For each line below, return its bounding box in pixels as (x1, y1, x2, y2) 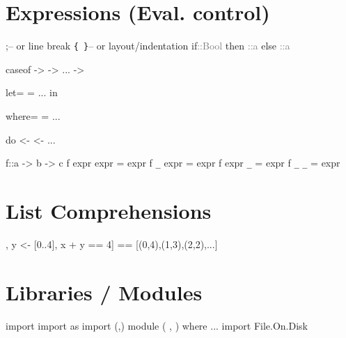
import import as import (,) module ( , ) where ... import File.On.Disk (6, 318, 308, 332)
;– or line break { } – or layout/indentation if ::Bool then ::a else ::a (6, 38, 290, 53)
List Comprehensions (6, 197, 212, 224)
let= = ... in (6, 85, 58, 100)
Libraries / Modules (6, 277, 203, 306)
